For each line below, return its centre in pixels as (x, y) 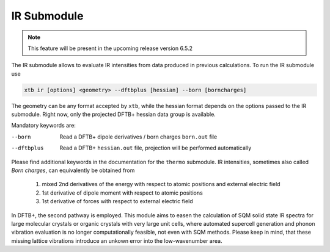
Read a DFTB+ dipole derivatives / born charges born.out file (138, 137)
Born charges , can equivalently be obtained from (73, 170)
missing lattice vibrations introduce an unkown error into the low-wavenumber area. (117, 240)
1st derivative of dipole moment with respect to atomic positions (122, 193)
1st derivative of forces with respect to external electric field (117, 201)
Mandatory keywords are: (44, 126)
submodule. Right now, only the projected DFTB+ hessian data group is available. (114, 114)
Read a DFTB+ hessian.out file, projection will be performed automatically (156, 148)
